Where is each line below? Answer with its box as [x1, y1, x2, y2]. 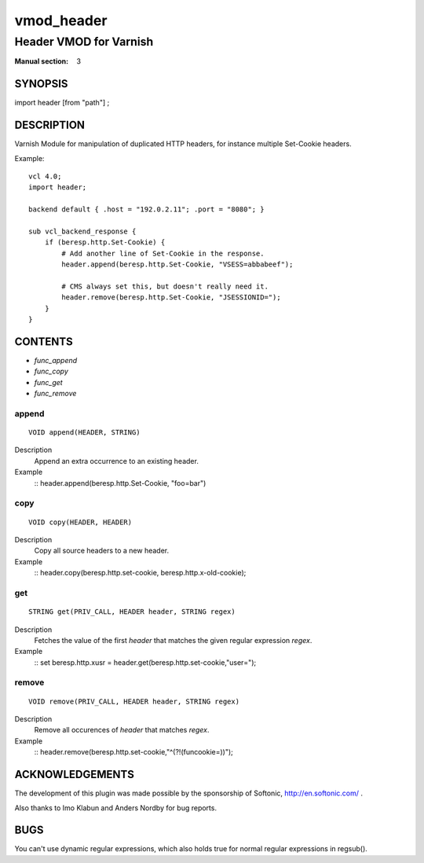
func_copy [34, 366, 68, 376]
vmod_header [14, 12, 108, 29]
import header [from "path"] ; [14, 98, 110, 108]
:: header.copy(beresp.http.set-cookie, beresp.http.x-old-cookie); [34, 568, 247, 578]
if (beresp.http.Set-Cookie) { [44, 238, 166, 247]
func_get [34, 377, 63, 387]
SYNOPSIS [14, 77, 68, 90]
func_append [34, 355, 78, 365]
